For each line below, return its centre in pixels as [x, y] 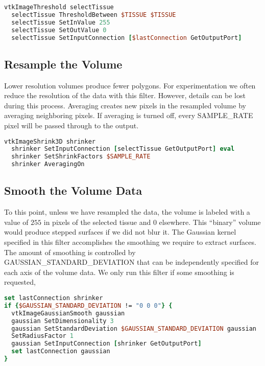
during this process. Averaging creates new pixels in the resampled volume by [125, 105]
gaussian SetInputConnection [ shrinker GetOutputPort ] [106, 344]
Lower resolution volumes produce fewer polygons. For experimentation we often [130, 85]
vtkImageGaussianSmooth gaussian [68, 313]
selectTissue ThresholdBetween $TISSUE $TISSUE [94, 15]
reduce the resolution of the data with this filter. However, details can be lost [125, 95]
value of [16, 222]
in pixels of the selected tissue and [97, 222]
